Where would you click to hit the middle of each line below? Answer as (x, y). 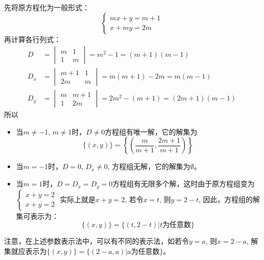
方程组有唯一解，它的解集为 (151, 131)
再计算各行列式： (32, 39)
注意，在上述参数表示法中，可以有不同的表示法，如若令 (96, 241)
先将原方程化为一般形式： (47, 7)
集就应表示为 (25, 251)
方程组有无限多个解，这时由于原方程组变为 (184, 184)
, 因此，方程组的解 (229, 199)
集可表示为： (37, 216)
